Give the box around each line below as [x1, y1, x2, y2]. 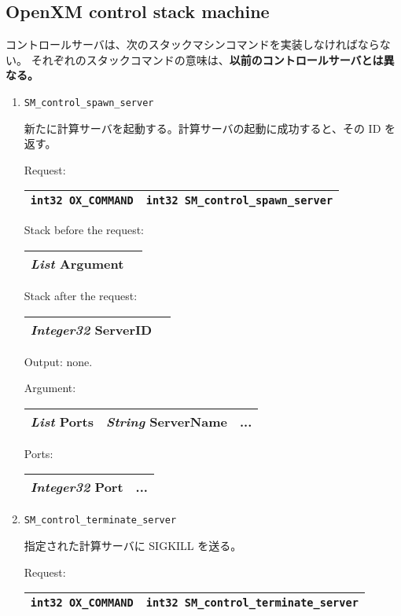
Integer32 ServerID [30, 320, 153, 339]
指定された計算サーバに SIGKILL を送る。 [24, 537, 242, 554]
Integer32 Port [30, 478, 123, 497]
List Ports [30, 412, 94, 431]
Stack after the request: [24, 288, 138, 304]
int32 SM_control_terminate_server [145, 596, 359, 610]
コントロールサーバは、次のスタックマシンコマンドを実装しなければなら [6, 36, 380, 53]
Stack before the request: [24, 222, 145, 238]
